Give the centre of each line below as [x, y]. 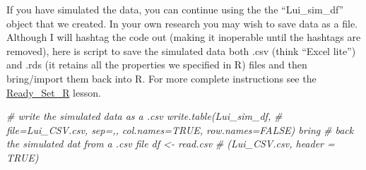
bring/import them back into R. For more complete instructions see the [161, 78]
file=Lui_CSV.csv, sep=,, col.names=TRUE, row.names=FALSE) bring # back [180, 129]
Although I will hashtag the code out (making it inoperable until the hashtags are [184, 37]
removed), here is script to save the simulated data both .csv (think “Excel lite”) [181, 50]
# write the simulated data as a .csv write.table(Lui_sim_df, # [144, 116]
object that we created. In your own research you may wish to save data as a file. [182, 23]
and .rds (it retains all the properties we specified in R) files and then [157, 65]
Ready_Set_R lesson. [54, 92]
